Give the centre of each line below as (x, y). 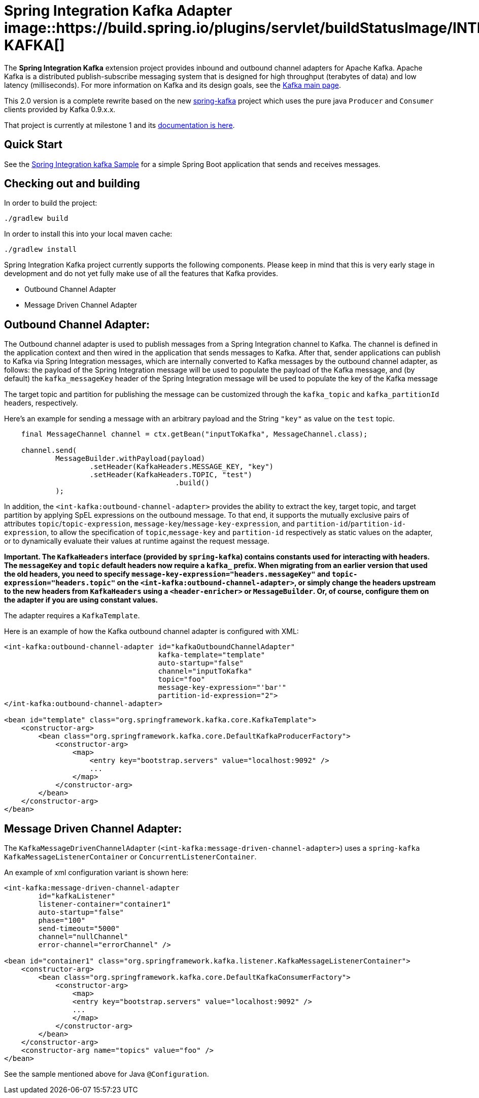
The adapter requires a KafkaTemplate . (72, 616)
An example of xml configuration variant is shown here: (96, 873)
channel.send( (49, 451)
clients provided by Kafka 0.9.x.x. (60, 109)
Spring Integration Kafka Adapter (118, 11)
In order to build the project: (51, 203)
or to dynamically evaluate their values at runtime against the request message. (137, 541)
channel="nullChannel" (83, 937)
